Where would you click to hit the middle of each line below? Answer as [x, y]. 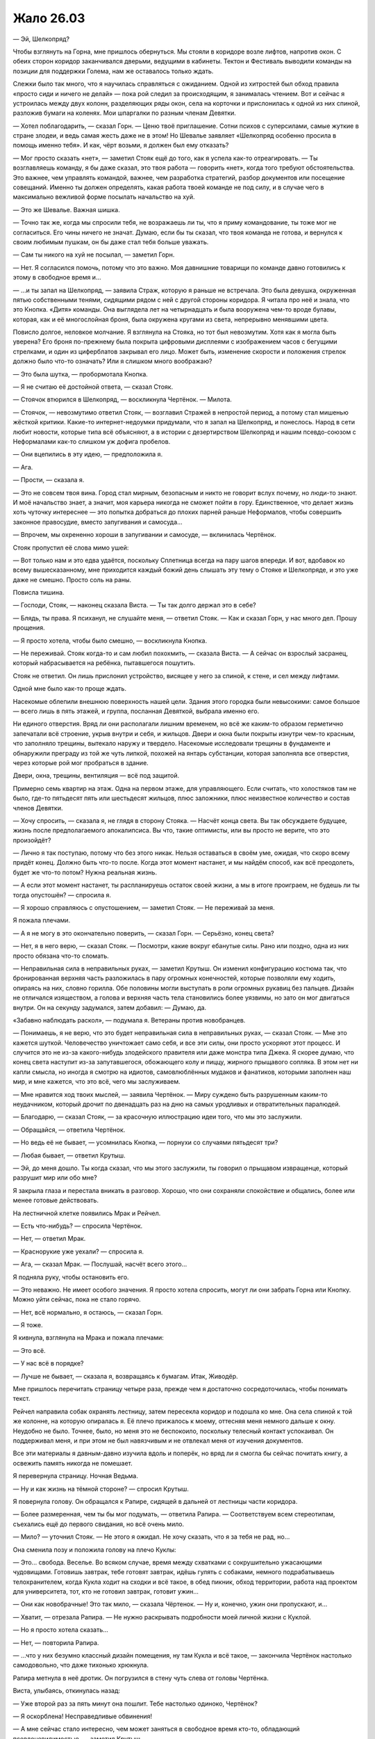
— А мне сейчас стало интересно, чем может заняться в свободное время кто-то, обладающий [156, 1729]
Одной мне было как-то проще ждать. [69, 689]
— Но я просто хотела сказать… [61, 1630]
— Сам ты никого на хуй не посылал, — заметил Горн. [94, 255]
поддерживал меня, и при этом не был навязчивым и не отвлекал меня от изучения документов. [158, 1441]
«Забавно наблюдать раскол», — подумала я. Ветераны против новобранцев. [129, 1020]
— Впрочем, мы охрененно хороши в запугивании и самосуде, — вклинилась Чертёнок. [144, 535]
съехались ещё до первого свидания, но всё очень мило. [98, 1524]
